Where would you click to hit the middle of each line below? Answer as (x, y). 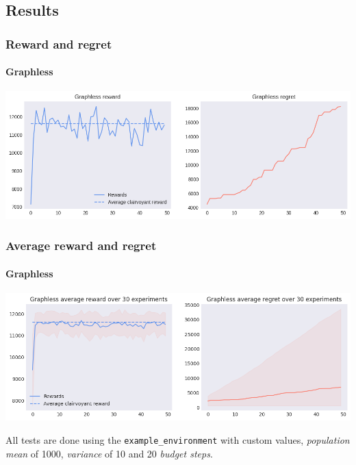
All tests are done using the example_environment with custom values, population (178, 439)
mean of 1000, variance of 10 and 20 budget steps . (109, 453)
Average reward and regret (81, 246)
